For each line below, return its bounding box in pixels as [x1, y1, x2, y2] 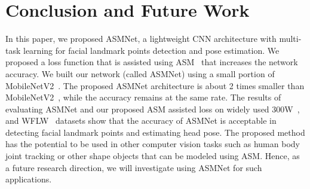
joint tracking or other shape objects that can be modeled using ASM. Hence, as [5, 150, 300, 162]
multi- [279, 32, 302, 45]
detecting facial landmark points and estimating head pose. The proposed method [5, 126, 305, 138]
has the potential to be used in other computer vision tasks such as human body [5, 138, 300, 150]
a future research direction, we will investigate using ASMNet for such [5, 161, 262, 173]
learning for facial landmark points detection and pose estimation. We [23, 44, 280, 56]
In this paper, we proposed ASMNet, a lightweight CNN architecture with [5, 32, 277, 45]
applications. [5, 173, 52, 185]
